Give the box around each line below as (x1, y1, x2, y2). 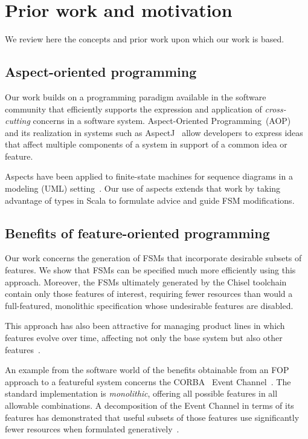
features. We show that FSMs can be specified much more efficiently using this (5, 264, 296, 276)
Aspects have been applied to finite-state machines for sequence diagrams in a (5, 170, 293, 183)
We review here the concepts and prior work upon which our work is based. (5, 33, 284, 45)
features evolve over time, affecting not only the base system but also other (5, 331, 283, 344)
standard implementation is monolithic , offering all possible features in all (5, 387, 278, 400)
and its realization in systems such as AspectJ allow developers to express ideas (5, 126, 303, 138)
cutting (5, 114, 30, 127)
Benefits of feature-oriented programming (5, 223, 270, 242)
